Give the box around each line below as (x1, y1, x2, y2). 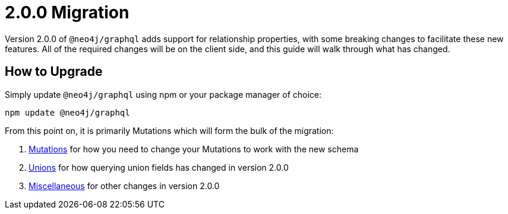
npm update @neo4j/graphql (5, 107, 130, 117)
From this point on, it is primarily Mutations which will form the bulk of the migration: (5, 125, 334, 136)
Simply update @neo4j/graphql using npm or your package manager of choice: (5, 89, 322, 100)
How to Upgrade (5, 64, 103, 79)
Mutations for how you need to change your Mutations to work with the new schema (29, 143, 359, 154)
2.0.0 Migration (5, 2, 130, 23)
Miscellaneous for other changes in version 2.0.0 (29, 180, 220, 191)
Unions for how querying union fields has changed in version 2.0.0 (29, 162, 289, 173)
